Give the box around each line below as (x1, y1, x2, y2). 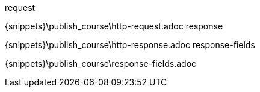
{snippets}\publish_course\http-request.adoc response (5, 21, 223, 31)
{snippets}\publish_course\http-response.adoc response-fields (5, 40, 255, 50)
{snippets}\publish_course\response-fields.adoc (5, 58, 197, 69)
